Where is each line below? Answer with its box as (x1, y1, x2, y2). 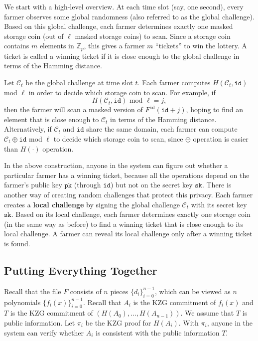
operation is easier (193, 133, 249, 144)
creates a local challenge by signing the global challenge (4, 199, 180, 209)
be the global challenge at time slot (25, 77, 133, 88)
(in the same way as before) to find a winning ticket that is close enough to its (4, 218, 244, 229)
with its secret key (191, 199, 247, 209)
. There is (202, 179, 232, 190)
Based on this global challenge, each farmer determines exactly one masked (4, 21, 233, 31)
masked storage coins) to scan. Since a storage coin (75, 30, 231, 41)
